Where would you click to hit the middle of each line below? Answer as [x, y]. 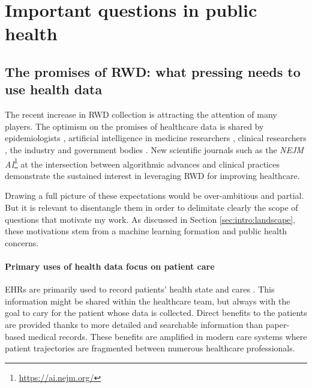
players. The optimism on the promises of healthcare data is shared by [134, 126]
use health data [54, 89]
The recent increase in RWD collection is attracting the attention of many [141, 114]
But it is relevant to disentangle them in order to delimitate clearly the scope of [151, 207]
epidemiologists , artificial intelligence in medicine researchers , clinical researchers [156, 138]
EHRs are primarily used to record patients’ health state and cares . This [140, 289]
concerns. [22, 242]
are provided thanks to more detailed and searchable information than [134, 324]
